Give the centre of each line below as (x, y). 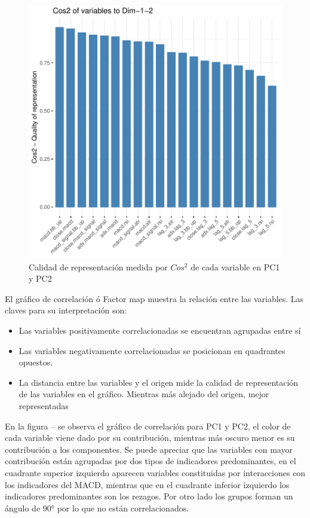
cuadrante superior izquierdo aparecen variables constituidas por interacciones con (155, 472)
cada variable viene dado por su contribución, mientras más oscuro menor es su (150, 438)
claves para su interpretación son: (66, 310)
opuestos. (36, 362)
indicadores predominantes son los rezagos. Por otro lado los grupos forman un (149, 496)
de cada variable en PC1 (235, 266)
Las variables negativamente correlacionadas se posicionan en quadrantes (152, 350)
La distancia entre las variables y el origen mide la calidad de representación (159, 382)
